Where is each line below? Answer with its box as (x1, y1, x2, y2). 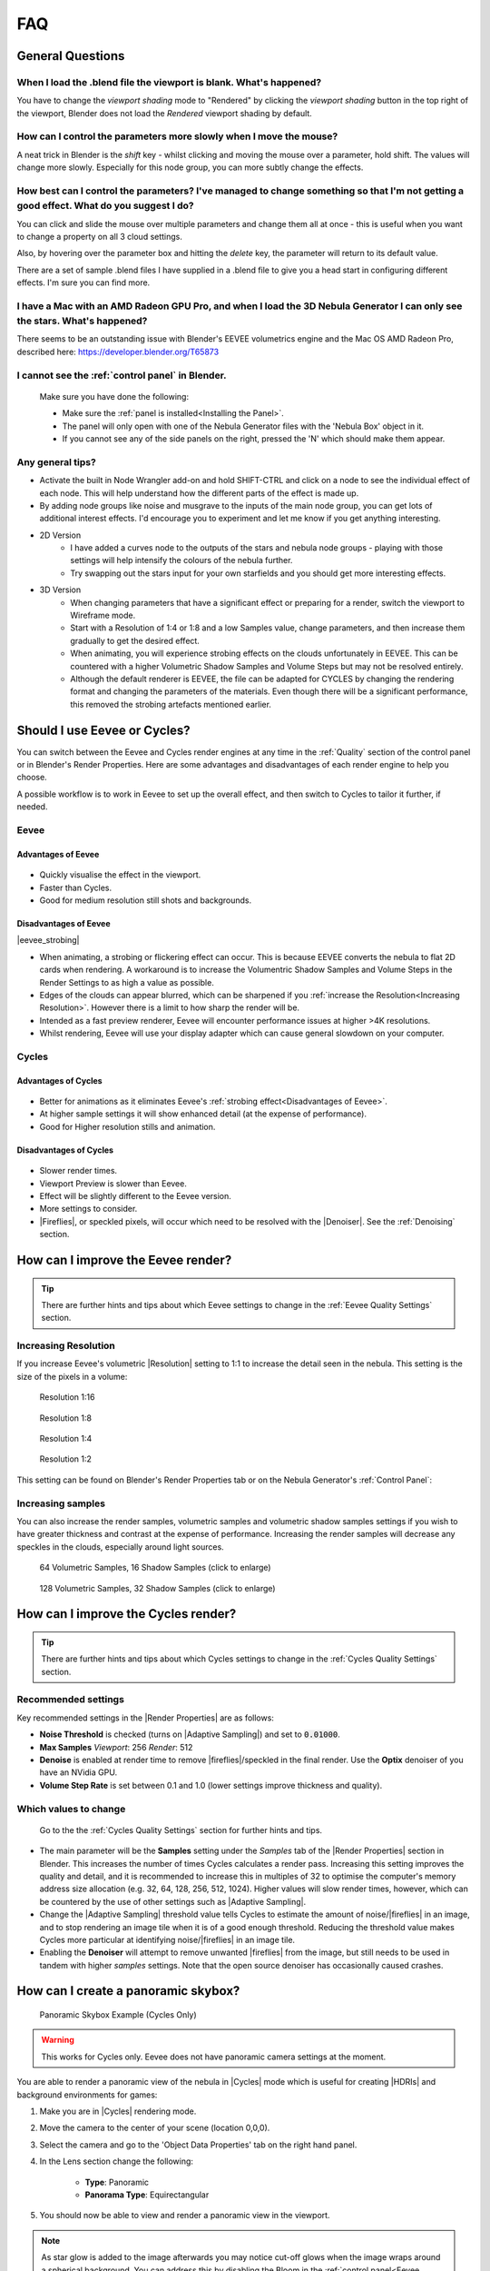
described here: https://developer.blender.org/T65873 (16, 346, 220, 357)
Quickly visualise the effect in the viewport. (39, 869, 201, 880)
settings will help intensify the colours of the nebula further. (70, 555, 293, 566)
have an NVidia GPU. (39, 1767, 118, 1778)
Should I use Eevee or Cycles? (16, 722, 191, 738)
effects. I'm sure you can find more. (16, 277, 151, 288)
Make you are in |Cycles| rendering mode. (39, 2106, 197, 2117)
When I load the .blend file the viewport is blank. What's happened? (16, 75, 322, 88)
